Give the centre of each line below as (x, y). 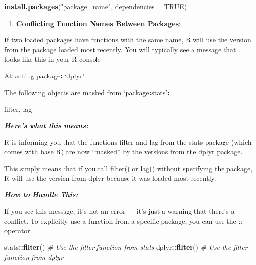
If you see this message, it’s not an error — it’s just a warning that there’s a (120, 211)
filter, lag (18, 109)
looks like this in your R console (53, 59)
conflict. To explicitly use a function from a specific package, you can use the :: (124, 220)
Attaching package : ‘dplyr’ (45, 75)
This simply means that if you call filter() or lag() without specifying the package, (128, 168)
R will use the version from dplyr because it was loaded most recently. (110, 178)
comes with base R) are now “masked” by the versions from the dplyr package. (124, 151)
